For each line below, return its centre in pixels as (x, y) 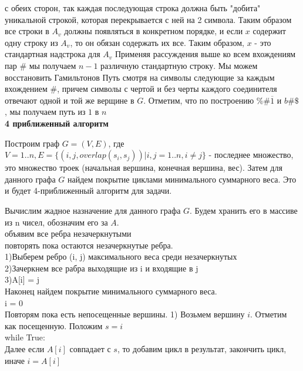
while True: (25, 337)
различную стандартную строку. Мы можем (179, 65)
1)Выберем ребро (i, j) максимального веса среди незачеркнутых (121, 256)
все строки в (27, 31)
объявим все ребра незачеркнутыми (68, 233)
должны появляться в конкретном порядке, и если (154, 31)
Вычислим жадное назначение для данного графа (93, 210)
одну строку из (31, 42)
